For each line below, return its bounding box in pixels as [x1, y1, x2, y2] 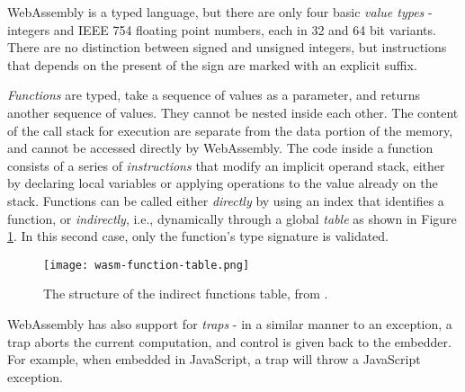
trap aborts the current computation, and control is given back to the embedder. [7, 332, 452, 351]
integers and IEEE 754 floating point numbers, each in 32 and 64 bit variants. [7, 20, 436, 39]
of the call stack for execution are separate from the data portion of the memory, [7, 120, 453, 139]
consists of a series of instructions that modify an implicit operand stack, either [7, 156, 445, 174]
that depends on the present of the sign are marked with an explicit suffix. [7, 55, 417, 74]
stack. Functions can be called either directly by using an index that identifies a [7, 191, 444, 209]
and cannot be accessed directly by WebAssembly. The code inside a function [7, 138, 434, 157]
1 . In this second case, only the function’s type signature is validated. [7, 227, 389, 245]
